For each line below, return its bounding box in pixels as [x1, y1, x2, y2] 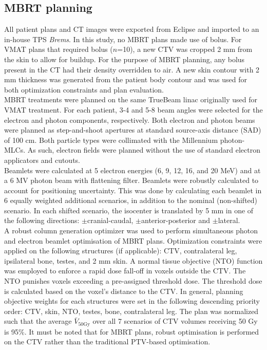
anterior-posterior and [141, 215, 211, 226]
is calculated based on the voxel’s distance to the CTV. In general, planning [4, 285, 243, 296]
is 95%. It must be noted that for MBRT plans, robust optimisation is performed [4, 326, 259, 337]
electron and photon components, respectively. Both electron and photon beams [4, 114, 255, 125]
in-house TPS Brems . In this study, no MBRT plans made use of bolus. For [4, 33, 242, 44]
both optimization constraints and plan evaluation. [4, 84, 164, 95]
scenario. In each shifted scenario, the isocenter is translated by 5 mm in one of [4, 205, 254, 215]
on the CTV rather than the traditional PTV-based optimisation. [4, 336, 211, 347]
